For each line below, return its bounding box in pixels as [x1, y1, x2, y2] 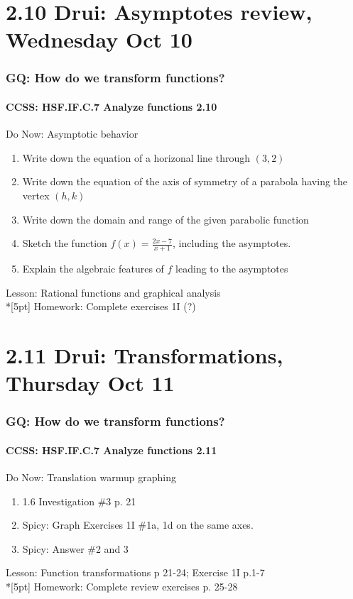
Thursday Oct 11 [6, 368, 175, 397]
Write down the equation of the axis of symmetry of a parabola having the [22, 174, 348, 189]
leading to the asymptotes [175, 261, 288, 275]
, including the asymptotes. [172, 236, 291, 251]
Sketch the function [22, 236, 107, 251]
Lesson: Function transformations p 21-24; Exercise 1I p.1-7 [6, 565, 265, 580]
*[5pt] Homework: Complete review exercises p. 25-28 [6, 578, 238, 593]
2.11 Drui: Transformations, [6, 340, 283, 369]
